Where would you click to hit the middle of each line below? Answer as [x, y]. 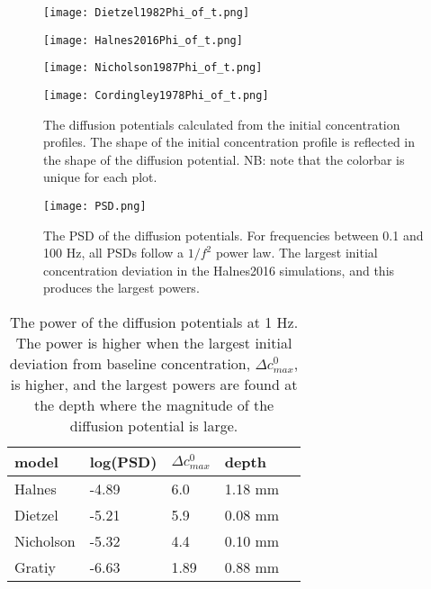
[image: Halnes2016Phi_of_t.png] [143, 40]
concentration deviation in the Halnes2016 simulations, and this [219, 270]
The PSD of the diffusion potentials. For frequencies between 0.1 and [233, 235]
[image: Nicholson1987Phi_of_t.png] [153, 68]
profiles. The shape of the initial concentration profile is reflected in [229, 142]
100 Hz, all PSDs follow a [114, 253]
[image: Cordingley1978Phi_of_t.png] [156, 95]
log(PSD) [123, 462]
